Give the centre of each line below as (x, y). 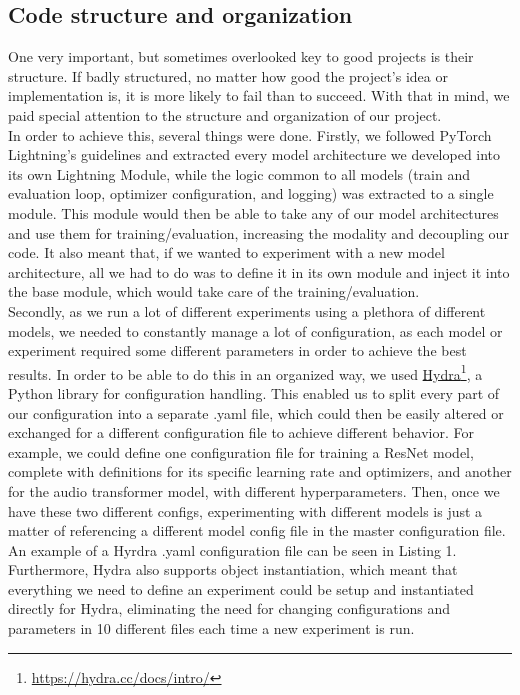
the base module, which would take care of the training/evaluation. (214, 291)
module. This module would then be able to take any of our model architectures (253, 212)
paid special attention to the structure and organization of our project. (225, 114)
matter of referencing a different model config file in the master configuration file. (257, 530)
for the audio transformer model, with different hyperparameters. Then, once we (254, 490)
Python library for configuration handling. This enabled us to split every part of (254, 392)
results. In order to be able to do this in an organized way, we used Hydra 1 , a (245, 372)
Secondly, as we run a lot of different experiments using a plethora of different (247, 310)
